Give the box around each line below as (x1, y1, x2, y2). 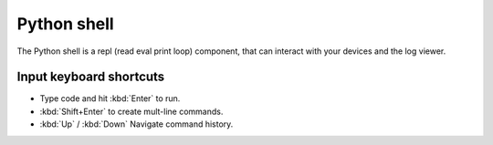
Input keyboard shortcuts (16, 69, 165, 85)
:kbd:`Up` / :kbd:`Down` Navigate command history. (39, 119, 234, 129)
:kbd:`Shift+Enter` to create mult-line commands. (39, 106, 224, 117)
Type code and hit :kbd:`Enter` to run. (39, 93, 181, 104)
